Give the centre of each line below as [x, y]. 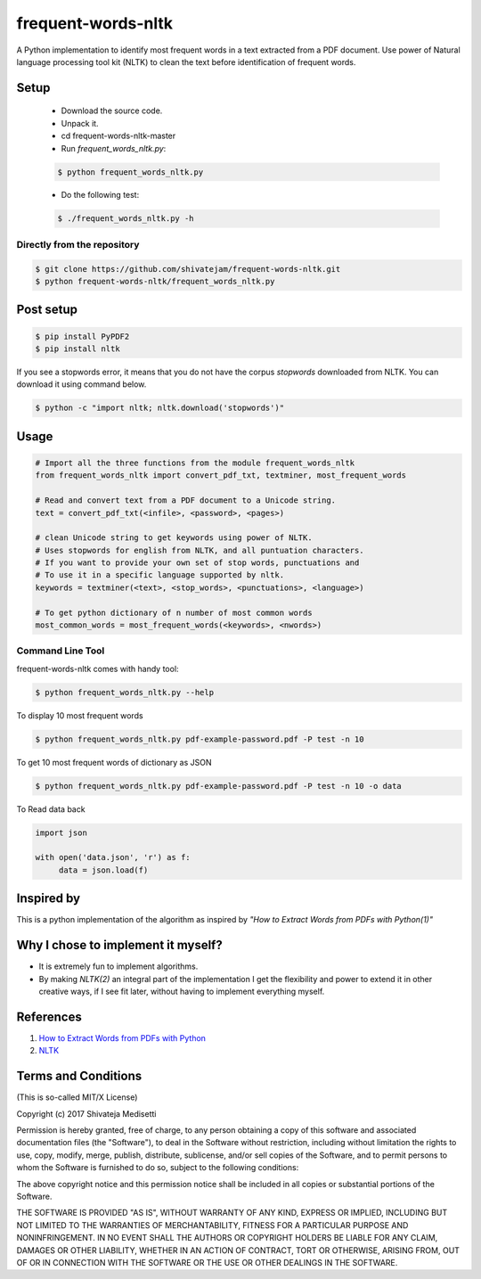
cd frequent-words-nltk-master [118, 136]
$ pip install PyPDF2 [82, 336]
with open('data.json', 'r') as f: [113, 857]
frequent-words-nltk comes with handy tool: [98, 668]
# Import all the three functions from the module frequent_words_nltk [195, 463]
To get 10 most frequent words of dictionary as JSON [114, 762]
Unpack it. [80, 123]
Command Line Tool [61, 651]
